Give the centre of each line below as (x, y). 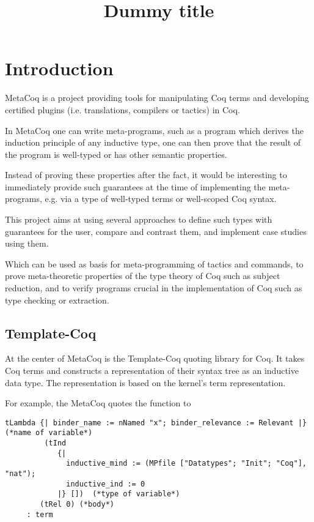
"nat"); (20, 474)
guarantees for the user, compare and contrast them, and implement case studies (156, 231)
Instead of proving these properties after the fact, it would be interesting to (146, 175)
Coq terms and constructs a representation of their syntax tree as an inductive (152, 371)
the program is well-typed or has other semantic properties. (116, 154)
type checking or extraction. (57, 300)
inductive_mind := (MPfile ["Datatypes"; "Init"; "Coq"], (186, 464)
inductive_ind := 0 (106, 484)
